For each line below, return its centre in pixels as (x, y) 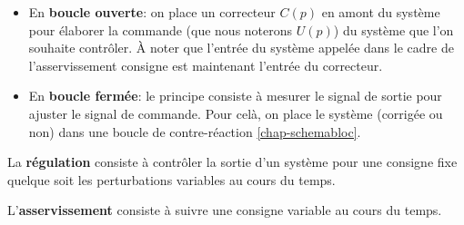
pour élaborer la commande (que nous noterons (161, 29)
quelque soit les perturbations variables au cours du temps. (171, 179)
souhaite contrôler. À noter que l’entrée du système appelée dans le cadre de (241, 48)
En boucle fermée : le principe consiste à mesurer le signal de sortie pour (235, 96)
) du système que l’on (393, 29)
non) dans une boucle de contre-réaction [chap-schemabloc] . (195, 131)
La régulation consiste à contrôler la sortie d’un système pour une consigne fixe (232, 162)
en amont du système (381, 12)
